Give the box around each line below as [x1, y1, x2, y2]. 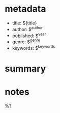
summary [5, 63, 46, 74]
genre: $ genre [12, 38, 40, 45]
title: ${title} [12, 20, 37, 26]
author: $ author [12, 25, 43, 32]
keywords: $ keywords [12, 44, 55, 51]
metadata [5, 3, 46, 15]
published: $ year [12, 32, 46, 39]
